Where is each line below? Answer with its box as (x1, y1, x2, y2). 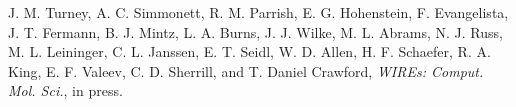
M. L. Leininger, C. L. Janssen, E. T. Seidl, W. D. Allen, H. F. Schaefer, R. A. (8, 41, 491, 62)
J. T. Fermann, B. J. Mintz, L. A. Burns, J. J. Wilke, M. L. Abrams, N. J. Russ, (8, 21, 503, 42)
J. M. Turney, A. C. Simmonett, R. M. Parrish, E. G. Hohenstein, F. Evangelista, (8, 2, 509, 22)
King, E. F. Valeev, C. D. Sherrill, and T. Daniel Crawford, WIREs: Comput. (8, 60, 484, 81)
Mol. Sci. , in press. (8, 80, 123, 101)
